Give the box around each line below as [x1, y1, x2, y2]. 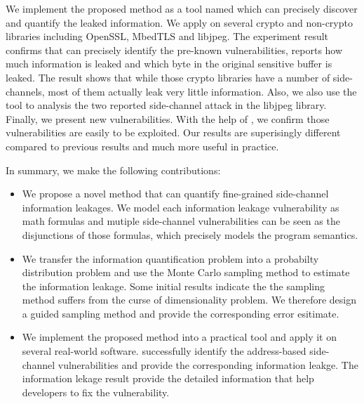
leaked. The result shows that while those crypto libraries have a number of [6, 70, 330, 84]
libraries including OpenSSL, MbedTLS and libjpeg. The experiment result [6, 29, 329, 44]
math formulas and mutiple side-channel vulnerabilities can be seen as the [22, 214, 340, 228]
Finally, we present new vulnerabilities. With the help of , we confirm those [6, 111, 330, 126]
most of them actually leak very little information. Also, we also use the [48, 84, 357, 98]
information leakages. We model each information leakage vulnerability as [22, 200, 339, 214]
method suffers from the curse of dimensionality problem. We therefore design [22, 292, 357, 307]
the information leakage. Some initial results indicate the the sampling [22, 278, 325, 293]
